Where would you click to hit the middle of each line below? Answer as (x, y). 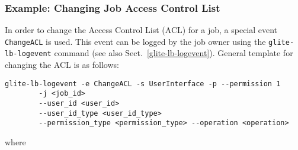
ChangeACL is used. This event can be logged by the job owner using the (135, 41)
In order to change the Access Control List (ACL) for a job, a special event (141, 30)
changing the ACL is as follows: (62, 65)
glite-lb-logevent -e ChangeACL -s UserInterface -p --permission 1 (143, 84)
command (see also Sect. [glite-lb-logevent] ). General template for (174, 53)
